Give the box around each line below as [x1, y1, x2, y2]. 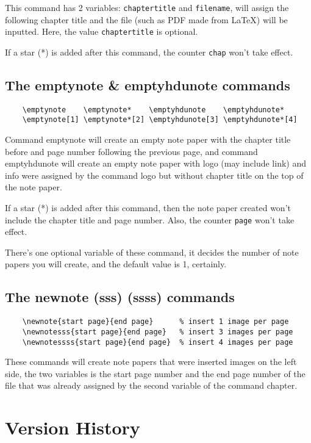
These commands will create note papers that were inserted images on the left [5, 355, 297, 368]
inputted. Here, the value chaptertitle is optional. [5, 25, 198, 38]
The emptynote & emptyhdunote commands [5, 75, 290, 94]
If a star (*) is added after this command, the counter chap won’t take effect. [5, 45, 293, 58]
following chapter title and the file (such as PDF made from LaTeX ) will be [5, 13, 288, 26]
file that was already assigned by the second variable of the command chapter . [5, 379, 298, 392]
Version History [5, 415, 140, 440]
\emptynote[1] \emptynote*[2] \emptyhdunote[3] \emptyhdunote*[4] [22, 115, 298, 124]
